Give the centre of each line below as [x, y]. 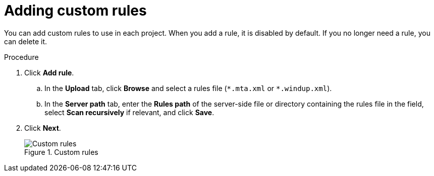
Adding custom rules [75, 11]
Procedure [21, 57]
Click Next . [43, 128]
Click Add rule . [49, 72]
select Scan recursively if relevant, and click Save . [129, 112]
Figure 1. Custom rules [61, 152]
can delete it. [26, 41]
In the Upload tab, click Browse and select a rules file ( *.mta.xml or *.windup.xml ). [188, 88]
